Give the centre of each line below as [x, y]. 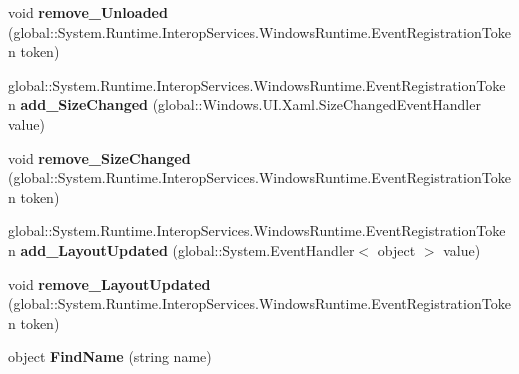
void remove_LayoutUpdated [109, 283]
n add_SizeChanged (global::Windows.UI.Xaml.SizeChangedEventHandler [244, 104]
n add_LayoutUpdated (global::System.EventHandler [181, 249]
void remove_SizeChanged [99, 157]
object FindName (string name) [110, 356]
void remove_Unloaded [88, 12]
